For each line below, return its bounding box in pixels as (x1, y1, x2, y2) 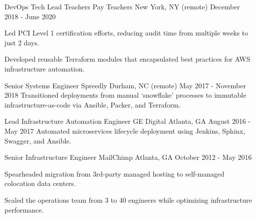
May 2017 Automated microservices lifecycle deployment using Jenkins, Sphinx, (4, 125, 245, 136)
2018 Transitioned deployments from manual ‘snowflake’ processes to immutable (4, 90, 247, 100)
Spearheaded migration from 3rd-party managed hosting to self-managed (4, 168, 224, 179)
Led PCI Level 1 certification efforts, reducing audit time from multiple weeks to (4, 28, 248, 38)
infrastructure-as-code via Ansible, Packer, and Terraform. (4, 99, 181, 109)
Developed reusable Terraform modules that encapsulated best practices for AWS (4, 54, 251, 64)
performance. (4, 204, 44, 215)
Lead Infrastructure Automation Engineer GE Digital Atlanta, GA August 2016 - (4, 116, 251, 126)
